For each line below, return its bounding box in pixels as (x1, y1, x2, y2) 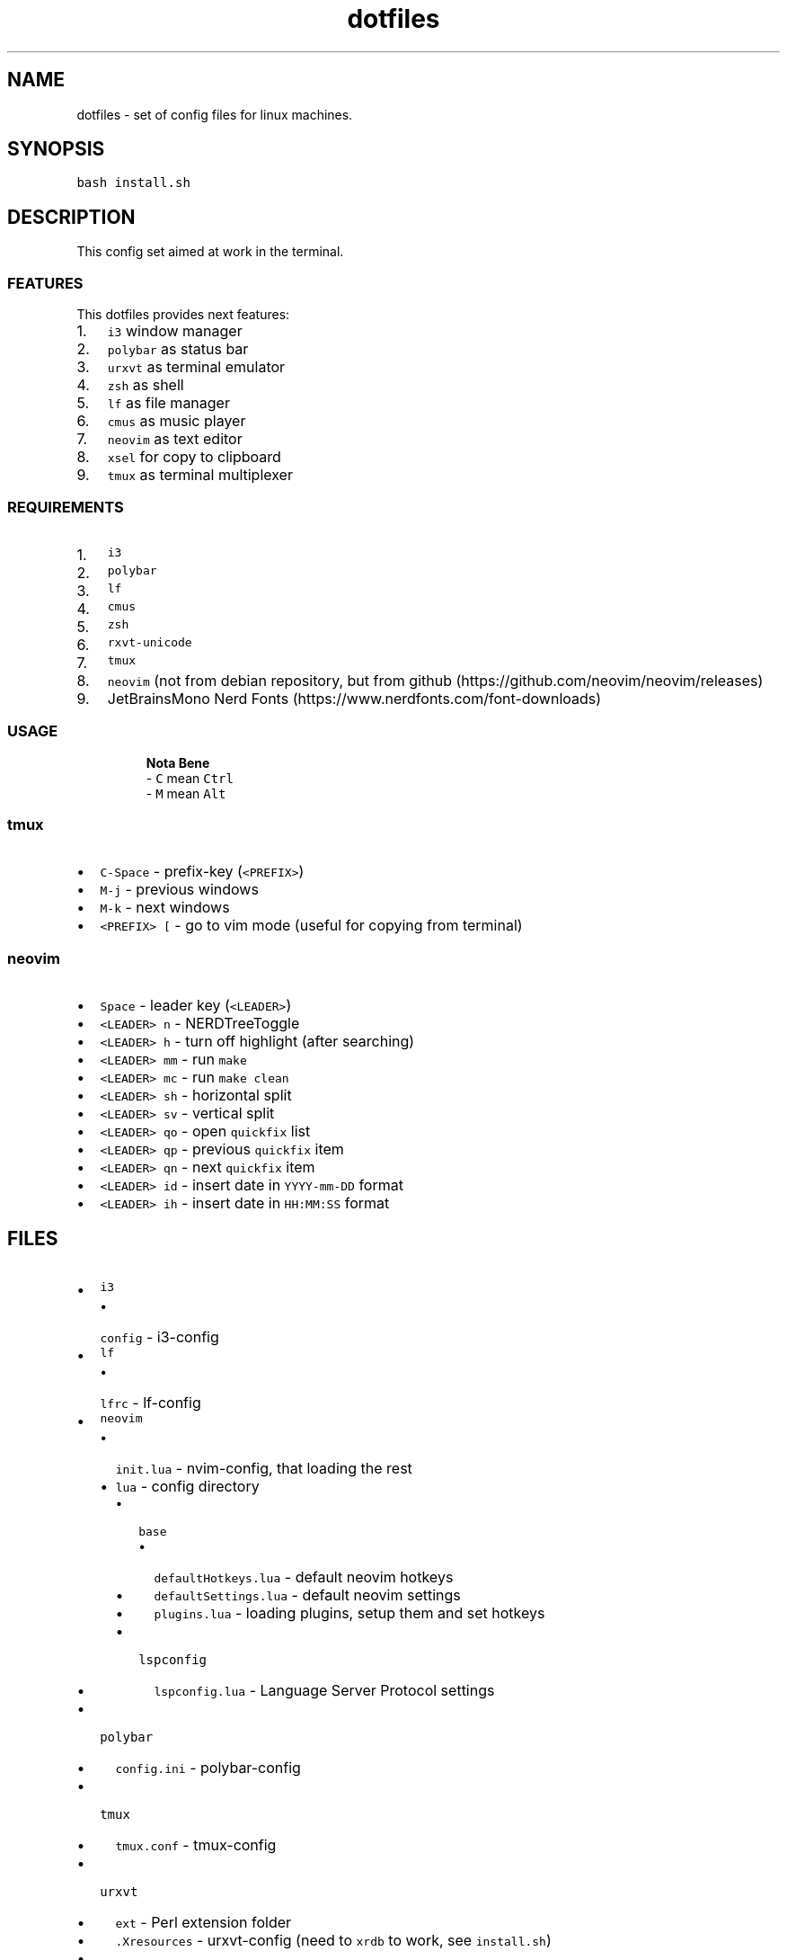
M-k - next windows (100, 898, 230, 917)
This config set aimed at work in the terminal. (76, 244, 344, 260)
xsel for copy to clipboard (107, 448, 281, 467)
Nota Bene (146, 754, 210, 771)
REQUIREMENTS (7, 498, 124, 517)
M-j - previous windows (100, 880, 259, 899)
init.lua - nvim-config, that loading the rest (115, 1458, 412, 1477)
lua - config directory (115, 1476, 260, 1495)
